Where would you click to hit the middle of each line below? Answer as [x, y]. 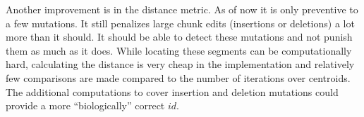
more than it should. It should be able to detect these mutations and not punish [179, 37]
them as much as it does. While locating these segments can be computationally [179, 50]
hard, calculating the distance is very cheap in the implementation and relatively [180, 64]
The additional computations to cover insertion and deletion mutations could [172, 91]
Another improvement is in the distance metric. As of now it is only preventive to [182, 9]
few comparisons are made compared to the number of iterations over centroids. [178, 77]
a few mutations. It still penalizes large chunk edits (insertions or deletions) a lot [180, 23]
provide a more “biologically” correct [85, 105]
